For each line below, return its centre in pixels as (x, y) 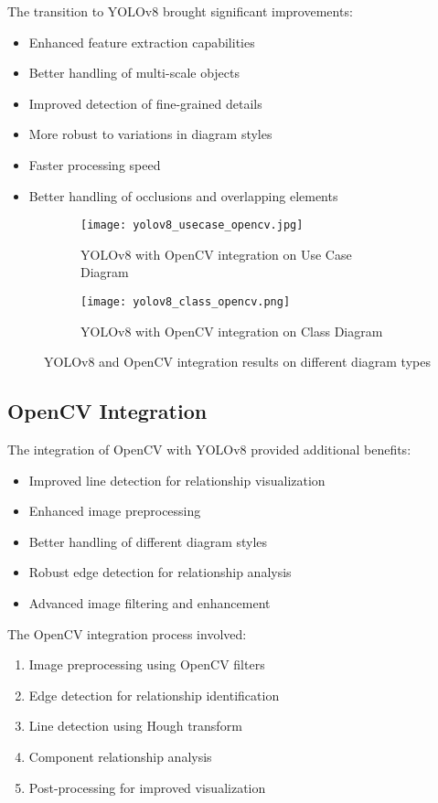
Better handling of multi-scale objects (134, 73)
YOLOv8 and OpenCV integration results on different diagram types (237, 362)
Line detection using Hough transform (135, 726)
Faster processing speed (95, 164)
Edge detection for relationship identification (154, 695)
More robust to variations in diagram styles (150, 134)
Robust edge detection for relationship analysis (160, 572)
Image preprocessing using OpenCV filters (147, 664)
